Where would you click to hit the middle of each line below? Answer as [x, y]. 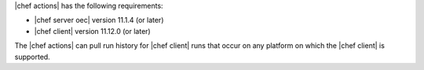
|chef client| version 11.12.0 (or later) [92, 31]
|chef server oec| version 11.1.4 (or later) [99, 20]
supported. [32, 57]
